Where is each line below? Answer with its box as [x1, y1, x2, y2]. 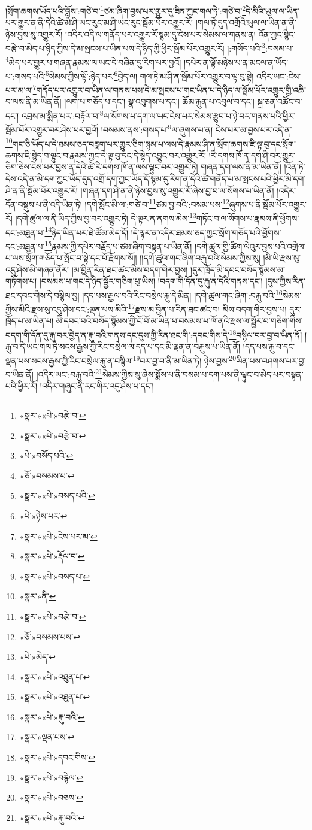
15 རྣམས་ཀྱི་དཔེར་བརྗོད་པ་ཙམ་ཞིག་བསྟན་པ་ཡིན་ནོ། [44, 238, 192, 252]
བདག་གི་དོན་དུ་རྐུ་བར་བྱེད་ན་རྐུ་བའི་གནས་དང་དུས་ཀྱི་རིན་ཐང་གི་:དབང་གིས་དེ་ [5, 328, 229, 341]
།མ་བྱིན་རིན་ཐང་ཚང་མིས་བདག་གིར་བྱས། [71, 263, 188, 275]
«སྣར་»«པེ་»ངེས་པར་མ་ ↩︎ [19, 529, 98, 542]
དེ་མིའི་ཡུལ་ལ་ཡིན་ [246, 4, 300, 17]
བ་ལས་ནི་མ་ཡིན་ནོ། [5, 95, 62, 108]
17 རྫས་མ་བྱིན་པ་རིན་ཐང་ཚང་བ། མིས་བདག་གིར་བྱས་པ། [128, 301, 287, 315]
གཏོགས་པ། [5, 275, 37, 287]
